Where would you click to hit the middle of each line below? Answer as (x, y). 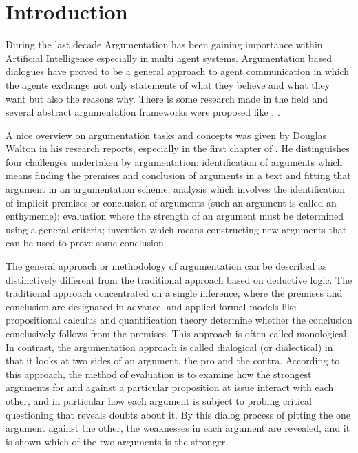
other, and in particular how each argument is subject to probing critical (159, 400)
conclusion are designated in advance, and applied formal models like (151, 306)
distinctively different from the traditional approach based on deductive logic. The (179, 279)
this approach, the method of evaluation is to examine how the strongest (159, 373)
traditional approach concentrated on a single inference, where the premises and (174, 293)
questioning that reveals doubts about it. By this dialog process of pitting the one (178, 414)
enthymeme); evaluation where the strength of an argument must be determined (175, 216)
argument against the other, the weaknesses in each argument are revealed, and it (178, 428)
